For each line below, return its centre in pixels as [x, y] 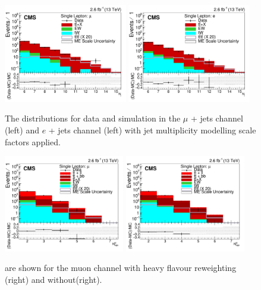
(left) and [22, 130]
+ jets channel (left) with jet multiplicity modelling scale [152, 130]
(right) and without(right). [54, 279]
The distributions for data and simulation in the [93, 118]
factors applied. [33, 141]
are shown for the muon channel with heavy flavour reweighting [121, 268]
